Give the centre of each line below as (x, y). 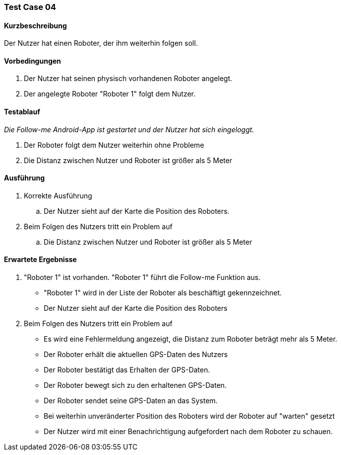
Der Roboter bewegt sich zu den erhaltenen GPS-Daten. (135, 385)
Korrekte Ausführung (58, 195)
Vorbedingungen (33, 61)
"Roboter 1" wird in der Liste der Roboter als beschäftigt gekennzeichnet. (163, 293)
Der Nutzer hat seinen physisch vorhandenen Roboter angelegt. (128, 79)
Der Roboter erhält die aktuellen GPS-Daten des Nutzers (136, 355)
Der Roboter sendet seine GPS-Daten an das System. (131, 401)
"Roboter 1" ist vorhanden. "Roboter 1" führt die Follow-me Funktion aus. (142, 277)
